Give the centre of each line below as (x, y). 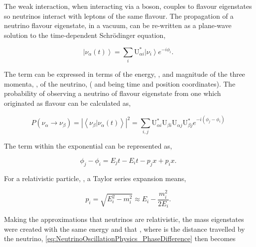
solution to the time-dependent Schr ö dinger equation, (85, 35)
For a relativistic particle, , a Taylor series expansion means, (95, 178)
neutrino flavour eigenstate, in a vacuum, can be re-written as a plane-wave (118, 25)
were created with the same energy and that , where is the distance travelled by (125, 229)
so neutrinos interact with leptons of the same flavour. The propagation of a (119, 15)
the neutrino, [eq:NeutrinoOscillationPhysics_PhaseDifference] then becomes (120, 238)
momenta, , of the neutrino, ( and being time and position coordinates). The (120, 83)
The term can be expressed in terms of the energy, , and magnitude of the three (125, 74)
